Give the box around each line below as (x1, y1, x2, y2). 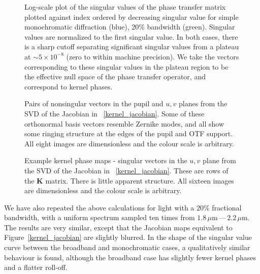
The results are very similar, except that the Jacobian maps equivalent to (4, 222, 233, 232)
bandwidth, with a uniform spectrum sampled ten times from (4, 212, 195, 223)
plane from (203, 155, 236, 166)
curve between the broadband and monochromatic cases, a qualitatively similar (4, 242, 250, 253)
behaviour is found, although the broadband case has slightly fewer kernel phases (4, 252, 256, 262)
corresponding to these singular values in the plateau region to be (24, 61, 229, 72)
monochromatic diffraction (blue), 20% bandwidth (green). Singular (24, 21, 235, 32)
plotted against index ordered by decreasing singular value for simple (24, 11, 239, 22)
